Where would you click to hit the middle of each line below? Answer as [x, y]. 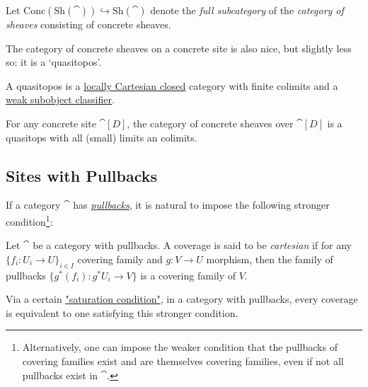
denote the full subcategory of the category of [247, 10]
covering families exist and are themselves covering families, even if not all [183, 360]
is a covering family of [188, 275]
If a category [33, 205]
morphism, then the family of [270, 259]
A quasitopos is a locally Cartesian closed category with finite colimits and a [172, 85]
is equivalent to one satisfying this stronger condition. [122, 312]
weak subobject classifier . [60, 99]
